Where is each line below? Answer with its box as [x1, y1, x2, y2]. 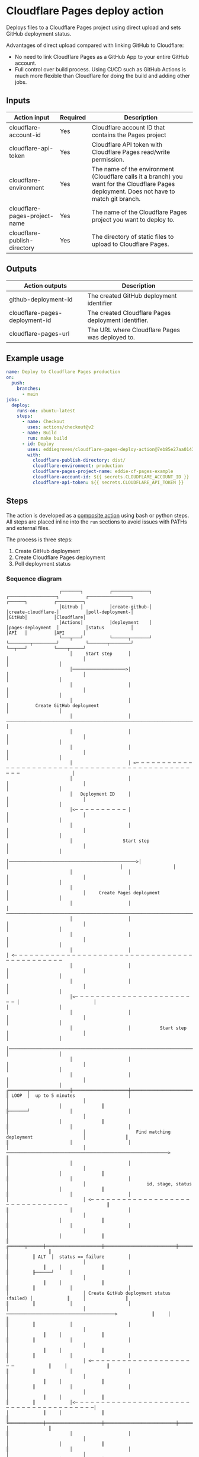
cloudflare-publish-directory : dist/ [32, 458, 126, 463]
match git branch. [91, 194, 141, 203]
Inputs [6, 96, 31, 106]
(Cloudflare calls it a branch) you [91, 172, 183, 181]
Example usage [6, 353, 64, 363]
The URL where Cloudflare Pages [87, 326, 181, 334]
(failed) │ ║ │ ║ [6, 1295, 129, 1301]
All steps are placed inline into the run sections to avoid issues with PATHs [6, 518, 188, 525]
